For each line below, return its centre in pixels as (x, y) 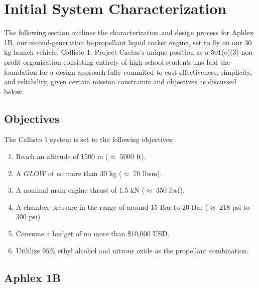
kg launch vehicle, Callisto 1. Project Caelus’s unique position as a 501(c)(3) (122, 52)
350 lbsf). (170, 190)
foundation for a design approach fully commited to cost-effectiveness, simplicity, (128, 71)
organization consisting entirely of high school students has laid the (127, 61)
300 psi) (28, 217)
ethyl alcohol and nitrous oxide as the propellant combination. (153, 250)
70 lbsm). (148, 173)
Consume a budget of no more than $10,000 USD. (93, 234)
